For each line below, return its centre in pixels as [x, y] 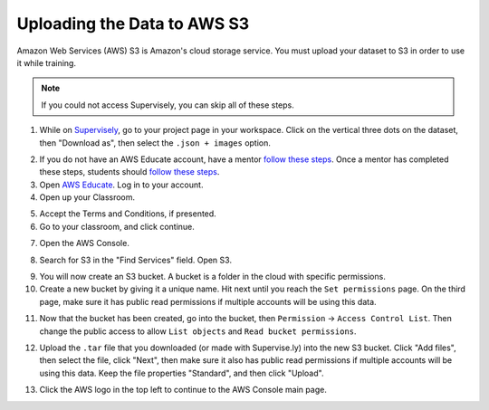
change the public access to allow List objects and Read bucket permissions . [198, 331]
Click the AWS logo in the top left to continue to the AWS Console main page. [183, 390]
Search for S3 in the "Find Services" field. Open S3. [136, 260]
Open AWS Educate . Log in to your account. [121, 185]
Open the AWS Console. [85, 243]
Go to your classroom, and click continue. [117, 226]
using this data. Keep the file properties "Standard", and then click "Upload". [182, 373]
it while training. [47, 62]
